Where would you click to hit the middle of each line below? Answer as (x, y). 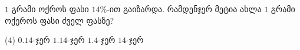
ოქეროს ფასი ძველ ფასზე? (60, 20)
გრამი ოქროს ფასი (50, 9)
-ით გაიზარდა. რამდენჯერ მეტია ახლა (184, 9)
